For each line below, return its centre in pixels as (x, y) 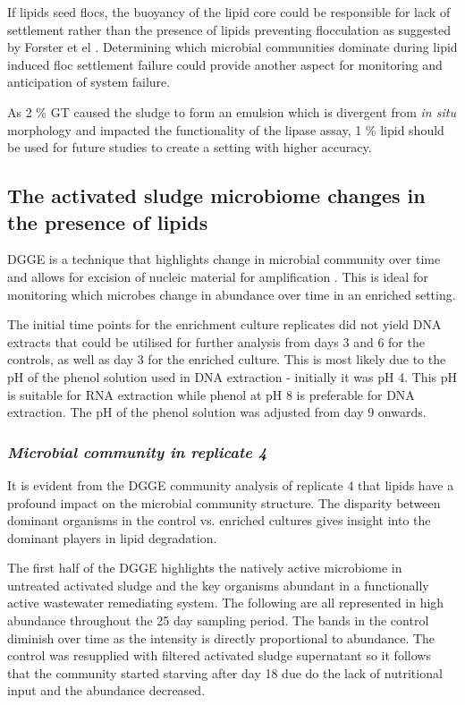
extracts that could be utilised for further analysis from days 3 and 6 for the (216, 341)
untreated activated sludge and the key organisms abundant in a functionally (218, 585)
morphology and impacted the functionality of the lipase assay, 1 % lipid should (226, 129)
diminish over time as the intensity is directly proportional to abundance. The (221, 637)
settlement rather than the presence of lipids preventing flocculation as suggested (229, 29)
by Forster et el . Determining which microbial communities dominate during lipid (232, 47)
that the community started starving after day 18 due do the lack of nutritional (225, 672)
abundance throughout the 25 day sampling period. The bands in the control (218, 620)
